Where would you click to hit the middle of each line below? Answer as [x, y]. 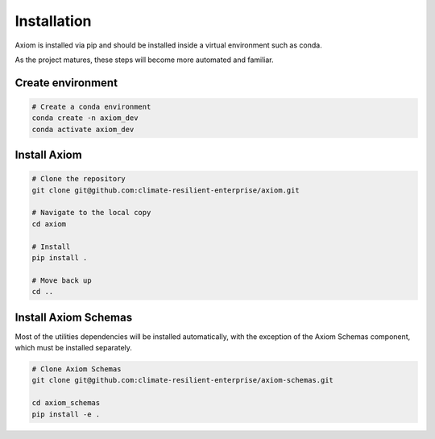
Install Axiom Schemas [74, 317]
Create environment [66, 83]
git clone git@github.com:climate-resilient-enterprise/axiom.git [166, 190]
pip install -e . [66, 414]
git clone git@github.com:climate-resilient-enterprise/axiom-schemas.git [183, 380]
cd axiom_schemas [66, 403]
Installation [53, 21]
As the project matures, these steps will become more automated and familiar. [144, 60]
